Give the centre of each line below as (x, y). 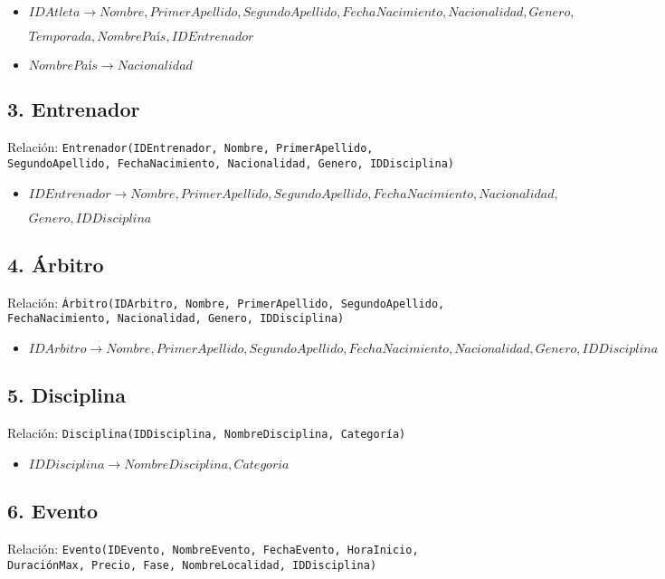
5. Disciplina (66, 395)
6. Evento (53, 511)
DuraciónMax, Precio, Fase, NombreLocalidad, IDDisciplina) (192, 565)
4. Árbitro (56, 264)
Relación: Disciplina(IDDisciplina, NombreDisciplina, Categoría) (207, 433)
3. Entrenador (74, 109)
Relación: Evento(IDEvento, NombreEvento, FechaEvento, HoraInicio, (213, 549)
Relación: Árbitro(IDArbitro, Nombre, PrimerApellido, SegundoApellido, (226, 302)
